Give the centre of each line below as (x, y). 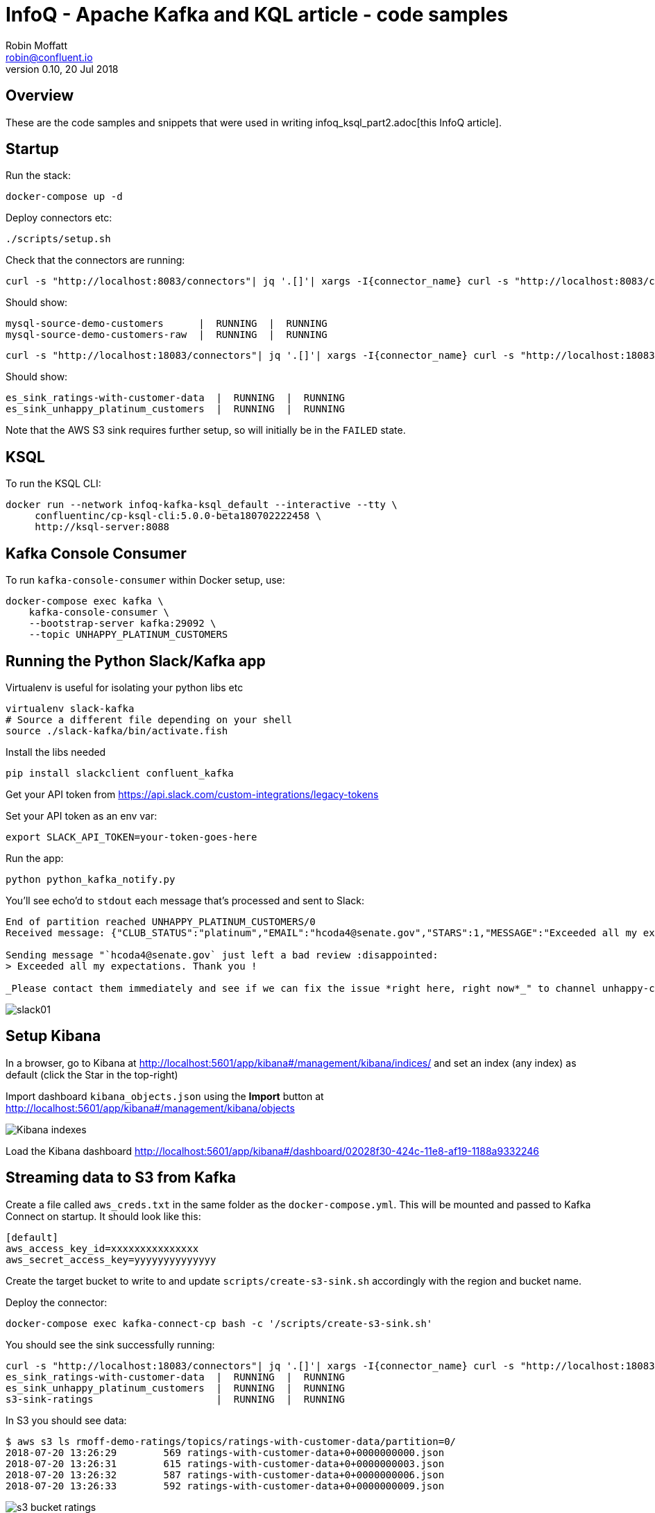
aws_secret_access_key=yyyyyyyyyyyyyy (111, 1259)
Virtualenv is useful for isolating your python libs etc (125, 687)
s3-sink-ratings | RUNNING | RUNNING (175, 1399)
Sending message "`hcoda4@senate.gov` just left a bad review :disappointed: (222, 955)
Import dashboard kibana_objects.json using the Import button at (165, 1096)
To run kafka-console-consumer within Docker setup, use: (145, 580)
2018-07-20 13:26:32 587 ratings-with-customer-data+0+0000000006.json (225, 1474)
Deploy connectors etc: (59, 218)
